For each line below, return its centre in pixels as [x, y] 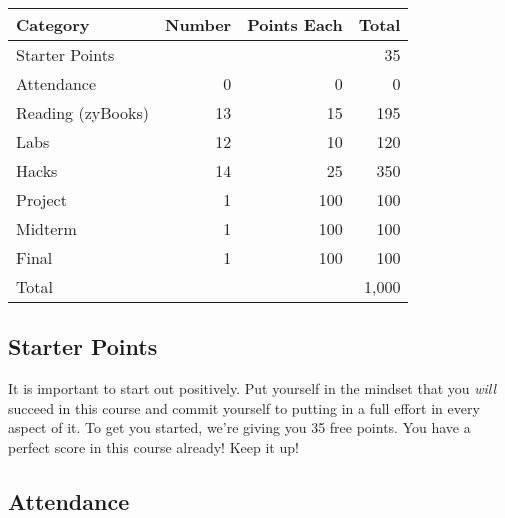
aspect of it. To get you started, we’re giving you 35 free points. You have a [239, 427]
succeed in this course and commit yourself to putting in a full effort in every [244, 407]
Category [53, 24]
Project [41, 199]
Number [198, 24]
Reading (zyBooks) [82, 112]
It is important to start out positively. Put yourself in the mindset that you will [252, 388]
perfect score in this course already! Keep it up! [153, 446]
